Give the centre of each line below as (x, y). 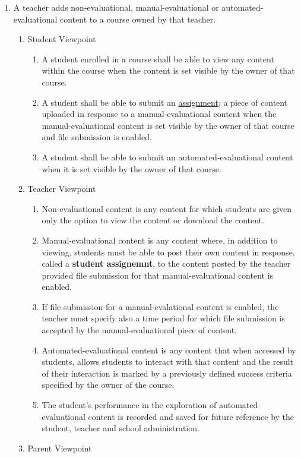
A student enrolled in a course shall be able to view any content (158, 59)
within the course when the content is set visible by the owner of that (168, 70)
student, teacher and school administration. (121, 428)
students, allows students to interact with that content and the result (168, 361)
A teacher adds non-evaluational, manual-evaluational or (116, 7)
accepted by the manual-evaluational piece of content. (139, 330)
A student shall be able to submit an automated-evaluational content (167, 157)
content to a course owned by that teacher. (138, 19)
